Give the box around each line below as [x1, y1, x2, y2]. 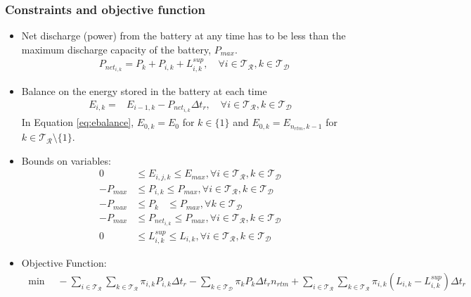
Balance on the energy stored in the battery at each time [21, 84, 267, 99]
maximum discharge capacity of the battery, [21, 42, 212, 56]
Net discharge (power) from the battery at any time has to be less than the [21, 28, 346, 43]
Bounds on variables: [21, 153, 111, 168]
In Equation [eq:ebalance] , [21, 115, 134, 129]
